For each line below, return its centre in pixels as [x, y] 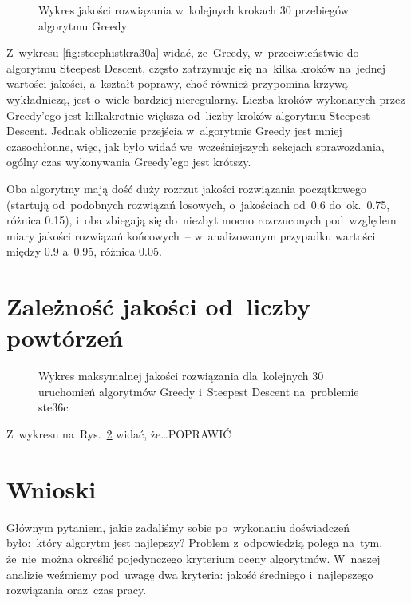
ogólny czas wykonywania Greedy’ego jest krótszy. [129, 162]
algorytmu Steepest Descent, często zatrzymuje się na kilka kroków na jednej [196, 67]
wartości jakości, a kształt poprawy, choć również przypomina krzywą [177, 83]
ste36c [53, 407]
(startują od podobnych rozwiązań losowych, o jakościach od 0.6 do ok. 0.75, [198, 204]
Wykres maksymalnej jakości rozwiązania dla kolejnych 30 [181, 376]
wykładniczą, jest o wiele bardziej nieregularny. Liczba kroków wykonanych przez [206, 99]
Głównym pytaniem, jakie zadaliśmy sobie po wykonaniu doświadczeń [178, 527]
